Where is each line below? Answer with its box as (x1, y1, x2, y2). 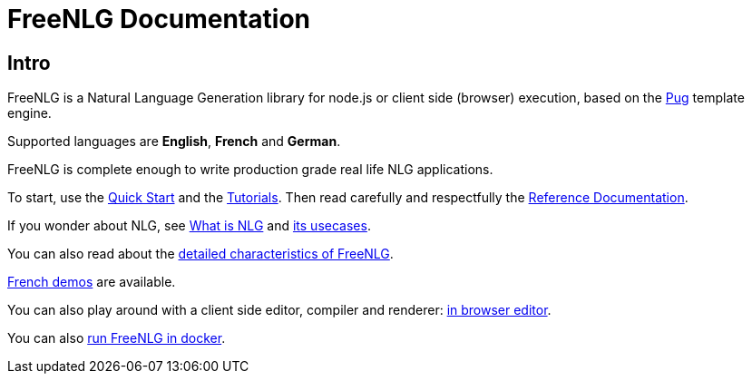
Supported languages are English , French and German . (7, 133, 341, 150)
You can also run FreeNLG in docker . (7, 330, 226, 347)
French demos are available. (7, 274, 176, 290)
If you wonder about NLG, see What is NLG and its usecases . (7, 218, 371, 234)
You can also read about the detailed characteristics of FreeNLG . (7, 246, 394, 262)
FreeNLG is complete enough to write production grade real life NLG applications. (7, 161, 493, 178)
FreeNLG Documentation (7, 4, 311, 34)
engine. (7, 105, 52, 122)
